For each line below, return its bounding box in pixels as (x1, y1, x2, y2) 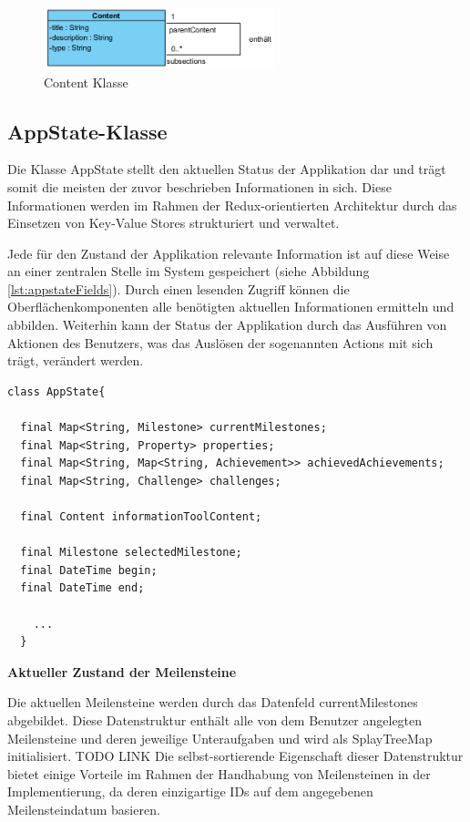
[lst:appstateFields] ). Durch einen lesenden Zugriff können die (7, 279, 350, 298)
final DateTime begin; (20, 563, 158, 577)
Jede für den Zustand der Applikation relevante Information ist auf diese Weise (7, 243, 450, 262)
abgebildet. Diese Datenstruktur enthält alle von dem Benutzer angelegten (7, 710, 423, 729)
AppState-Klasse (7, 117, 168, 145)
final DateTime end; (20, 581, 145, 595)
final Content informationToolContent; (20, 510, 262, 523)
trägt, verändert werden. (7, 351, 144, 370)
